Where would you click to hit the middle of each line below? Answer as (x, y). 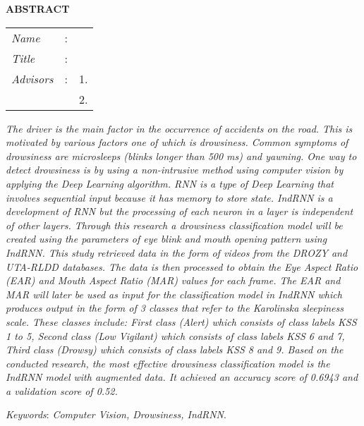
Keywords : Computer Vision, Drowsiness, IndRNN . (116, 414)
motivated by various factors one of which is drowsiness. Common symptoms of (177, 142)
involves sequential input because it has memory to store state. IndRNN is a (169, 197)
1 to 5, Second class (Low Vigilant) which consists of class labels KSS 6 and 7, (175, 335)
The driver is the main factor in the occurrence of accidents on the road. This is (179, 128)
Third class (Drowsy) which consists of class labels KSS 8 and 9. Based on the (175, 349)
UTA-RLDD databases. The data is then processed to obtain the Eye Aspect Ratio (182, 266)
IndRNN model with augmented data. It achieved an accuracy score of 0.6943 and (182, 377)
